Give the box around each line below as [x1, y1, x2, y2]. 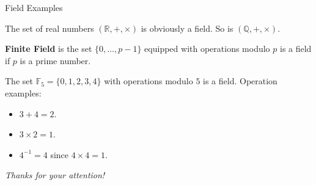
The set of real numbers [5, 21, 94, 34]
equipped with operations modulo [144, 42, 270, 55]
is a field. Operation [203, 74, 277, 87]
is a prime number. [20, 54, 91, 67]
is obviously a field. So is [141, 21, 233, 34]
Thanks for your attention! [5, 169, 105, 181]
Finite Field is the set [5, 42, 92, 55]
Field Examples [5, 1, 63, 13]
